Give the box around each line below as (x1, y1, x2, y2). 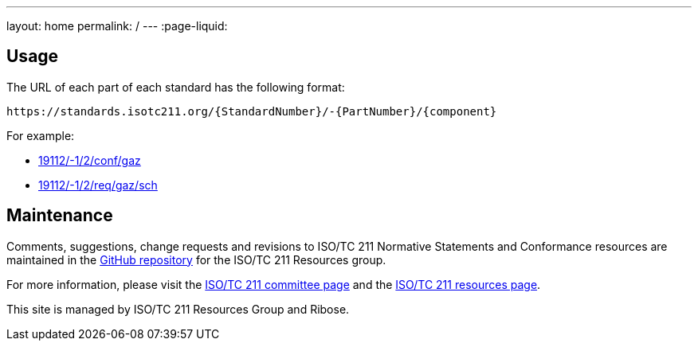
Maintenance (6, 205, 113, 226)
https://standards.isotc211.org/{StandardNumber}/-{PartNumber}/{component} (6, 104, 497, 118)
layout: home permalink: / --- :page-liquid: (6, 19, 228, 33)
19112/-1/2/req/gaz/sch (38, 177, 158, 192)
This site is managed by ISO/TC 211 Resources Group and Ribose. (6, 302, 350, 316)
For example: (6, 128, 75, 142)
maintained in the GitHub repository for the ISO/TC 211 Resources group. (6, 252, 386, 267)
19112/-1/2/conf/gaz (38, 153, 141, 167)
